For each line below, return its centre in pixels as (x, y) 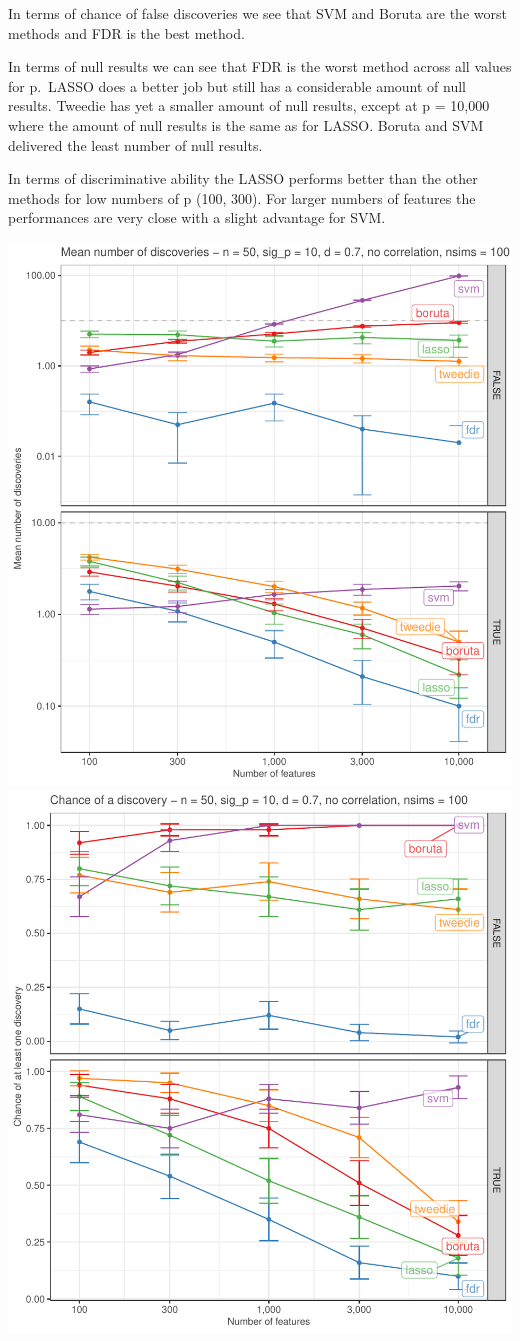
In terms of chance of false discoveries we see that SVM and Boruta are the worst (257, 13)
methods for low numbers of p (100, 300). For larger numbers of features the (242, 197)
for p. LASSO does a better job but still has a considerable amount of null (237, 85)
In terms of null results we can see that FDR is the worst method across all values (260, 66)
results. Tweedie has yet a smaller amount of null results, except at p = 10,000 (249, 105)
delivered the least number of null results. (135, 144)
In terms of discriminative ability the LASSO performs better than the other (243, 178)
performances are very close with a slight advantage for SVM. (197, 217)
